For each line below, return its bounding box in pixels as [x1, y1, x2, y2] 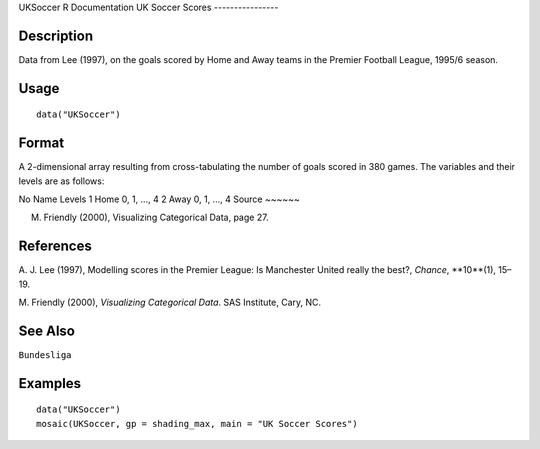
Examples [18, 375, 82, 392]
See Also [18, 322, 75, 339]
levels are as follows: [18, 175, 105, 187]
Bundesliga [18, 349, 72, 360]
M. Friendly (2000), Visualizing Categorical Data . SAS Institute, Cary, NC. [18, 296, 322, 309]
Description [18, 27, 94, 44]
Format [18, 135, 65, 152]
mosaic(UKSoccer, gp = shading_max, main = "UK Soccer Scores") [36, 418, 359, 429]
